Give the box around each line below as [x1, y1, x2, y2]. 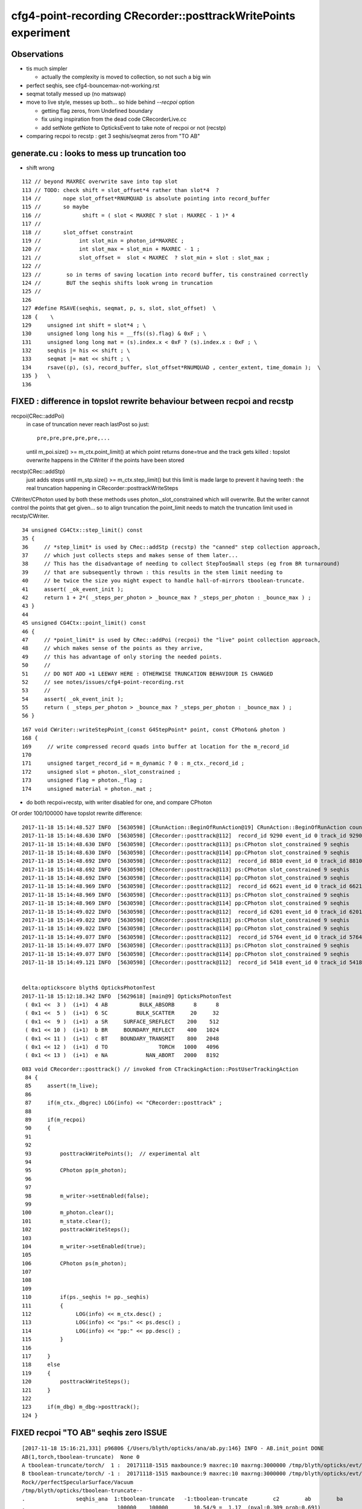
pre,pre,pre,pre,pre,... [37, 435, 110, 442]
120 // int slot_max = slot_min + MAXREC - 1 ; [22, 246, 200, 253]
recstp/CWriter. [11, 512, 49, 520]
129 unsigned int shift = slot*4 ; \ [22, 322, 146, 328]
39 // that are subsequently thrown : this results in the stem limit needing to [22, 569, 283, 576]
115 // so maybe [22, 203, 89, 211]
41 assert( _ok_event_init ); [22, 585, 124, 593]
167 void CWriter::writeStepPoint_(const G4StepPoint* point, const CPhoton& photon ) [22, 726, 286, 733]
